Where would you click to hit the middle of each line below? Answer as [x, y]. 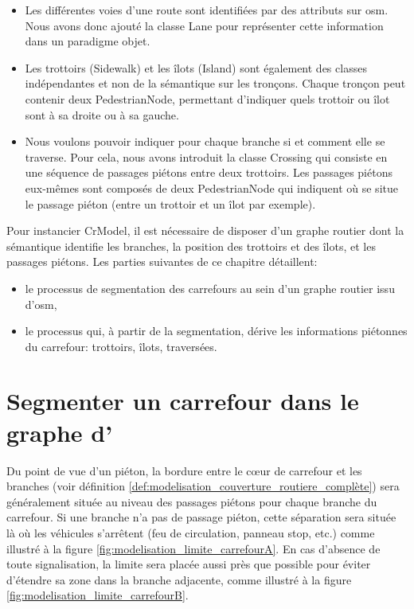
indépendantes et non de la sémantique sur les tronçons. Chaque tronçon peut [215, 83]
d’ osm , [41, 304]
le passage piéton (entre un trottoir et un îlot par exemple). [170, 203]
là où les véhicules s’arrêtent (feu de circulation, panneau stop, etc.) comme [191, 532]
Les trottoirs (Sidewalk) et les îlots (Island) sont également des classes [196, 67]
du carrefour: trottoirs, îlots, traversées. [121, 346]
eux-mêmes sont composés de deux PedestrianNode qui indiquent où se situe [211, 187]
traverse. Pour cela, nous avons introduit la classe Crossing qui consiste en [206, 156]
